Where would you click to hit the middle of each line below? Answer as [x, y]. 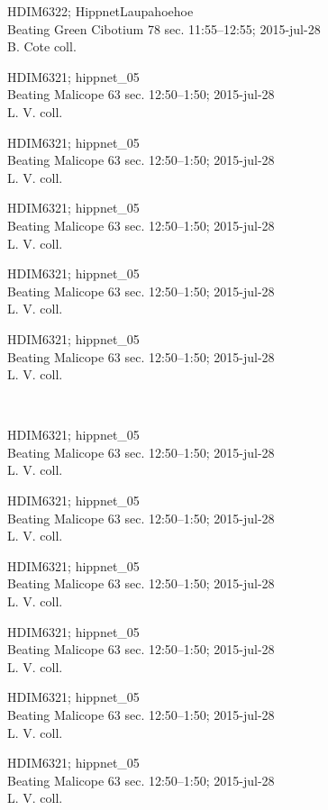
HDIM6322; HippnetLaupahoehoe [100, 11]
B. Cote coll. [42, 46]
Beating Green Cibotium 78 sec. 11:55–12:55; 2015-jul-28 [164, 28]
